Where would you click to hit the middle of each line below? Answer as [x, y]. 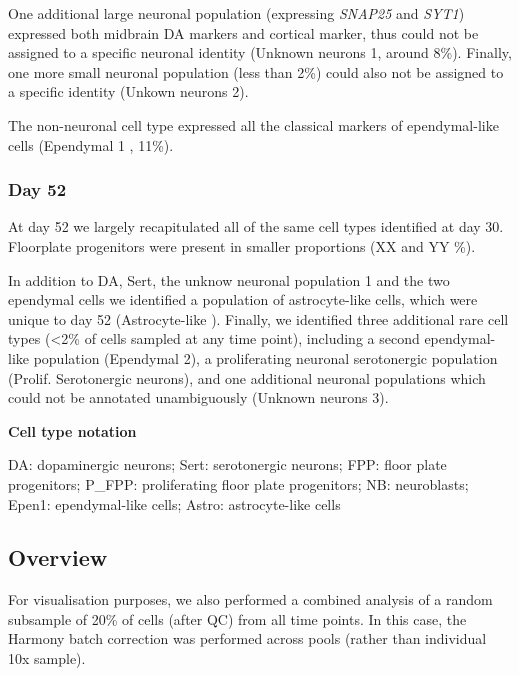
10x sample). [47, 658]
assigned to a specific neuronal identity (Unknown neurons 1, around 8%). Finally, [260, 52]
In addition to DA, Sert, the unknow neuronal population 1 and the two [229, 279]
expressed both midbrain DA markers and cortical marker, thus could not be [243, 32]
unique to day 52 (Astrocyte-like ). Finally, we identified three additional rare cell [258, 318]
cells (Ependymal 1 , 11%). [91, 144]
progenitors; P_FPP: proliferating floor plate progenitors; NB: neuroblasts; [238, 483]
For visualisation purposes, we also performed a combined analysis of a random [250, 599]
